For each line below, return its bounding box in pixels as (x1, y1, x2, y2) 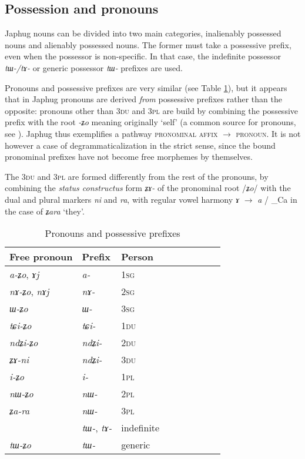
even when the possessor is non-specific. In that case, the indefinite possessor (5, 50, 281, 62)
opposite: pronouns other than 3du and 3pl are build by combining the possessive (5, 104, 299, 116)
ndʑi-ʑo (9, 336, 38, 350)
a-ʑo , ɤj (9, 267, 39, 282)
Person (121, 250, 154, 264)
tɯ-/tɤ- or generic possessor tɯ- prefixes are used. (5, 61, 183, 73)
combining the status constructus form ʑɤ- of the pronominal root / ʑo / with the (5, 182, 291, 194)
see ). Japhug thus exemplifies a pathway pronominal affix (5, 127, 218, 139)
